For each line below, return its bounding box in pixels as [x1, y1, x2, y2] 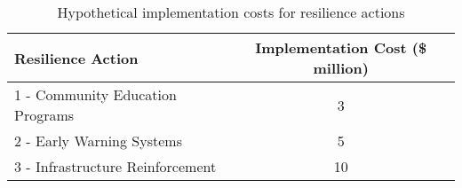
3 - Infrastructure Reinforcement [14, 156, 217, 176]
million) [313, 58, 369, 78]
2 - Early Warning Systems [14, 130, 182, 151]
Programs [14, 105, 75, 125]
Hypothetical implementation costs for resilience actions [57, 2, 405, 22]
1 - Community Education [14, 84, 177, 105]
